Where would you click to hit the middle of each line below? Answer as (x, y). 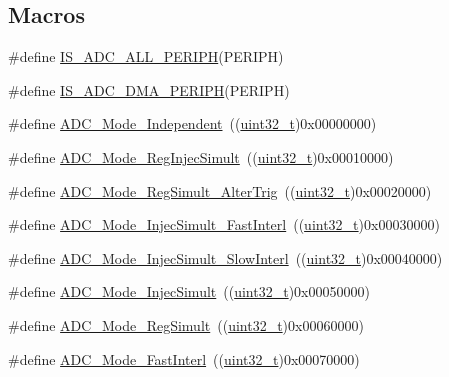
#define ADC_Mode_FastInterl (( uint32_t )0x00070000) (184, 358)
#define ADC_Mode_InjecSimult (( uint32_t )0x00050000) (189, 291)
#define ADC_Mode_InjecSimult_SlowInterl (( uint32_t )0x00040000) (225, 257)
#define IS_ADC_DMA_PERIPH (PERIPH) (149, 89)
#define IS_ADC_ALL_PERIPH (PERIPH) (146, 56)
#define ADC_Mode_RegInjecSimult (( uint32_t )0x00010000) (201, 156)
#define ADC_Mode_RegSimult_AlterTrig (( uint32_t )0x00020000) (220, 190)
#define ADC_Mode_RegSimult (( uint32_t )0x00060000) (186, 324)
